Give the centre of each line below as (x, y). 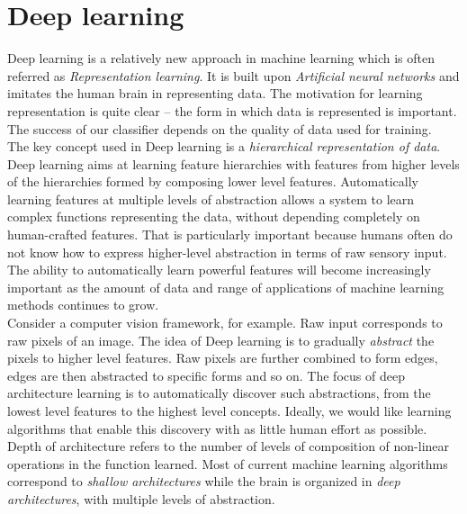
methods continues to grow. (83, 305)
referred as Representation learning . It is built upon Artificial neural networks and (233, 75)
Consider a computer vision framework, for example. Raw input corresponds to (225, 323)
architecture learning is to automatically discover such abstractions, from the (219, 393)
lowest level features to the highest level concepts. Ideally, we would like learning (229, 410)
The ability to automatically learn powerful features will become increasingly (219, 270)
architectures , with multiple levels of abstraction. (141, 498)
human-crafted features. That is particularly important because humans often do (230, 234)
